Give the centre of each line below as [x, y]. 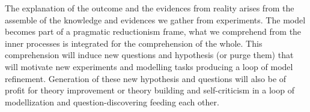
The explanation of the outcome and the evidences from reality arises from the [150, 8]
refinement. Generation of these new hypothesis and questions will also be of [146, 78]
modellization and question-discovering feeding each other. [112, 102]
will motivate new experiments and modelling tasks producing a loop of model [149, 66]
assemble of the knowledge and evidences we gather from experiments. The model [155, 19]
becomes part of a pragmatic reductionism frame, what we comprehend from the [153, 31]
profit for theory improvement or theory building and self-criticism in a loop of [150, 90]
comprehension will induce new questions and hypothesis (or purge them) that [149, 55]
